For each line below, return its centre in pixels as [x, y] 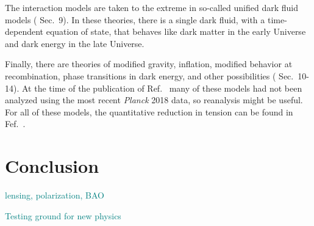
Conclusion [52, 166]
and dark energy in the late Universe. [75, 43]
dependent [24, 31]
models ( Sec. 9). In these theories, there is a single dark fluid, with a [135, 19]
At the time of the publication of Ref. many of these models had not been [162, 88]
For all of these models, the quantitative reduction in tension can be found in [149, 111]
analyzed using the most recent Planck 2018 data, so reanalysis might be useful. [154, 100]
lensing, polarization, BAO [55, 195]
